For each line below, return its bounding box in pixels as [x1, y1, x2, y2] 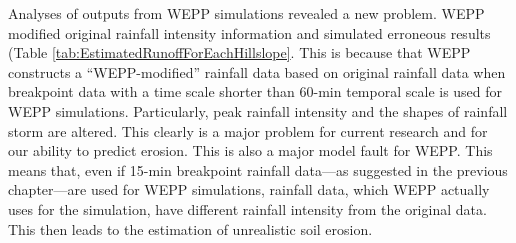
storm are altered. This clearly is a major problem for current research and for [8, 120, 488, 141]
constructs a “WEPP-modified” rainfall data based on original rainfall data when [8, 61, 506, 82]
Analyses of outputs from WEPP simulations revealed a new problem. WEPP [8, 3, 485, 23]
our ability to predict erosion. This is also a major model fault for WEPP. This [8, 140, 493, 161]
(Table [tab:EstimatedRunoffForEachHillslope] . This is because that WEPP [8, 42, 471, 63]
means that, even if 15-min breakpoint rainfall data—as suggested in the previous [8, 159, 508, 180]
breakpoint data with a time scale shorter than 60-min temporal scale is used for [8, 81, 503, 102]
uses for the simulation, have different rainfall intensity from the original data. [8, 198, 487, 219]
